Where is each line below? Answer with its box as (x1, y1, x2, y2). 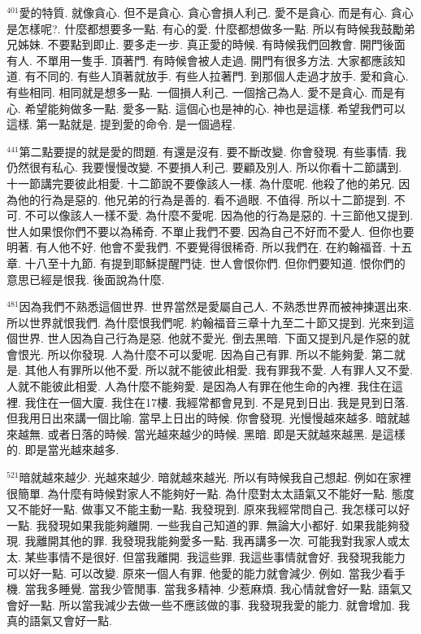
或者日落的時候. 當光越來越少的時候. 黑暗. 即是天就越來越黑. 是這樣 (47, 425, 406, 442)
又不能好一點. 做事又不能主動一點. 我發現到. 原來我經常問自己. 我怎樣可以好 (7, 501, 410, 518)
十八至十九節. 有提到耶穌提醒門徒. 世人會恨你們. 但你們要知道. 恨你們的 (24, 254, 406, 271)
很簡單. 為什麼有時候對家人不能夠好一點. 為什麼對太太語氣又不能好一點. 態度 (7, 484, 414, 501)
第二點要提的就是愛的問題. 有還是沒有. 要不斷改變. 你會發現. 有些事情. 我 (19, 142, 407, 160)
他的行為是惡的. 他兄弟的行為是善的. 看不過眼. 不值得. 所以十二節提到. (17, 190, 391, 208)
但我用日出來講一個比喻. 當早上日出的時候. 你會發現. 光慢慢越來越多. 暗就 (7, 409, 399, 426)
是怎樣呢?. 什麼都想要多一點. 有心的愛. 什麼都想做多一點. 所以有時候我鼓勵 (7, 20, 404, 37)
